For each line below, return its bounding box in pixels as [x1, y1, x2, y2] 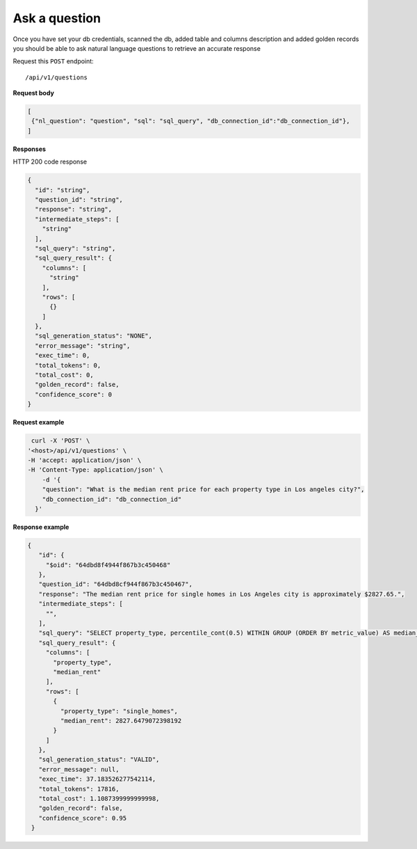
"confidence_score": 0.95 [38, 814, 127, 822]
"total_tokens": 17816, [38, 785, 120, 793]
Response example [13, 523, 69, 531]
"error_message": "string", [35, 342, 131, 349]
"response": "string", [35, 205, 113, 214]
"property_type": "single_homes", [60, 707, 179, 715]
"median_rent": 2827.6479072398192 [60, 717, 182, 724]
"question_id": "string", [35, 196, 123, 204]
